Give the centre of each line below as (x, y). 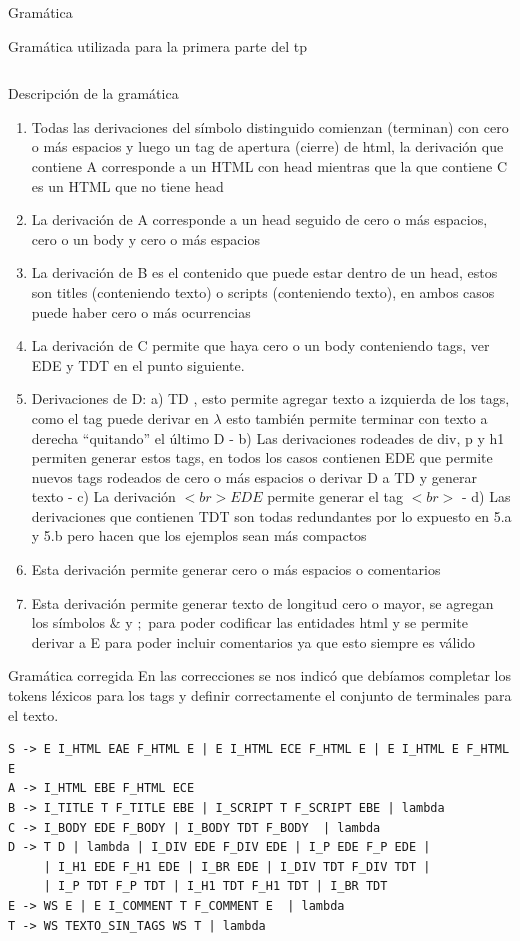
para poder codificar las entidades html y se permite (308, 622)
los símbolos (68, 622)
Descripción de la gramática (93, 93)
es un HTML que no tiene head (127, 185)
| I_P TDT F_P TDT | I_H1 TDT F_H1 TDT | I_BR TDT (215, 886)
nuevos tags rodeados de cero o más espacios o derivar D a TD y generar (254, 476)
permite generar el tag (335, 496)
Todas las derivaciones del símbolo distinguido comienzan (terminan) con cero (270, 126)
